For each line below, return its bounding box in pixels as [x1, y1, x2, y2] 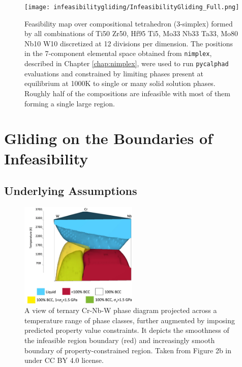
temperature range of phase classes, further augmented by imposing [24, 315, 235, 325]
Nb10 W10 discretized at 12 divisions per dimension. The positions [24, 38, 233, 48]
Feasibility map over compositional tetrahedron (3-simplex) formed [24, 18, 233, 29]
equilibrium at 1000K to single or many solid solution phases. [24, 78, 216, 89]
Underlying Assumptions [4, 183, 137, 199]
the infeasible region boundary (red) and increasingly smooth [24, 334, 215, 345]
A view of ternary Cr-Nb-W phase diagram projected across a [24, 305, 217, 316]
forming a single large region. [24, 98, 115, 108]
